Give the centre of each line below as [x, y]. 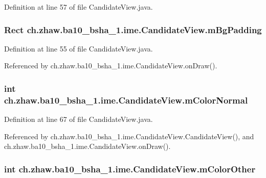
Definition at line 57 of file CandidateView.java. [79, 7]
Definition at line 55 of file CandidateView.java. [79, 48]
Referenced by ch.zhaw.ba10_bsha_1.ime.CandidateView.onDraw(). [111, 66]
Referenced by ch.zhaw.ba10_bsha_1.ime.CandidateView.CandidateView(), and [129, 136]
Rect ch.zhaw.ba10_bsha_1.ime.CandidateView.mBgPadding [133, 29]
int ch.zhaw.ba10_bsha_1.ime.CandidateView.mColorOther [130, 169]
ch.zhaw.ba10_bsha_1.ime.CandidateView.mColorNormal [126, 100]
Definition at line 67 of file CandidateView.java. [79, 119]
